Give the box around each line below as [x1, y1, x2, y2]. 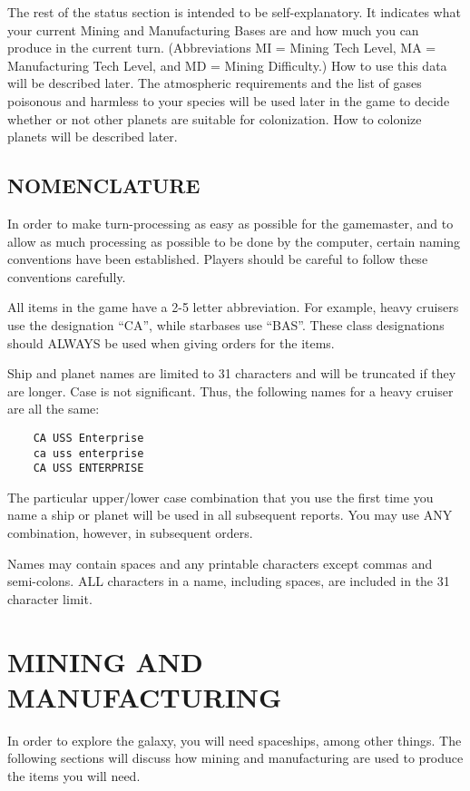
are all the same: [7, 399, 100, 418]
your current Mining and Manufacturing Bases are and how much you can [7, 20, 419, 39]
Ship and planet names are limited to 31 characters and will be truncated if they [7, 364, 456, 383]
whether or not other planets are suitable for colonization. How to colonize [7, 109, 422, 128]
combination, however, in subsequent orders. [7, 523, 253, 542]
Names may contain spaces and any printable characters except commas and [7, 553, 433, 572]
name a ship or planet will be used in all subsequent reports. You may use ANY [7, 505, 453, 524]
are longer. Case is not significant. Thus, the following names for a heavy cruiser [7, 381, 454, 400]
